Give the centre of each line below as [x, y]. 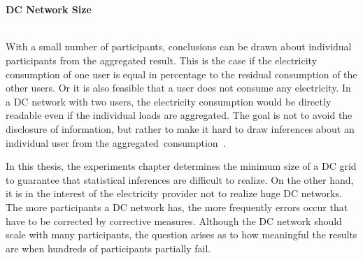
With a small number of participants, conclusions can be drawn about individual [179, 46]
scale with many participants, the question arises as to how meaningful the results [181, 234]
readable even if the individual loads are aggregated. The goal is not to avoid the [179, 115]
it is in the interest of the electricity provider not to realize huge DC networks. [174, 193]
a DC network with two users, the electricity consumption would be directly [169, 101]
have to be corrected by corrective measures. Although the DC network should [174, 221]
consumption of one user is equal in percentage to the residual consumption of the [181, 74]
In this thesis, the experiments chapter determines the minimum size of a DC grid [181, 166]
